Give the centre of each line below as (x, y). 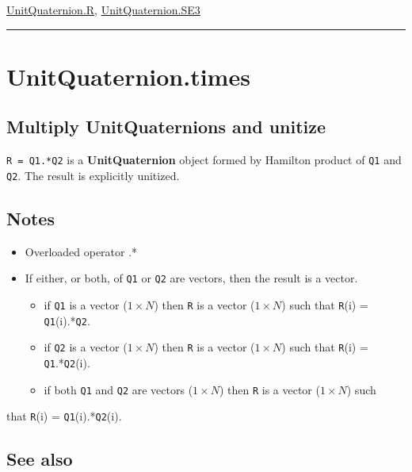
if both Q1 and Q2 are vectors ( (118, 389)
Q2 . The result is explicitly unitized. (93, 175)
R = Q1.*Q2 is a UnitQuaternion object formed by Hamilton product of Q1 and (204, 160)
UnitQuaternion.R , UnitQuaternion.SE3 (103, 10)
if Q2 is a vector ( (86, 347)
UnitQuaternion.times (128, 76)
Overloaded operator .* (81, 251)
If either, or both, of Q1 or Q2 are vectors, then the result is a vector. (191, 278)
